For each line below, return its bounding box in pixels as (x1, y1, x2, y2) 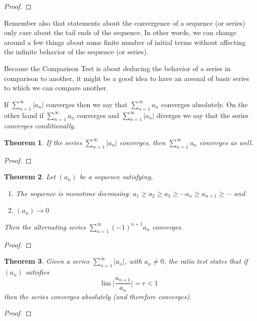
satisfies (25, 267, 50, 277)
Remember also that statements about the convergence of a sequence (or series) (4, 17, 246, 28)
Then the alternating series (4, 221, 86, 232)
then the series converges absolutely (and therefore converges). (4, 291, 192, 301)
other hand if (4, 110, 44, 120)
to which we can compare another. (4, 82, 108, 93)
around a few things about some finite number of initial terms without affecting (4, 37, 246, 47)
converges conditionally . (4, 120, 76, 131)
